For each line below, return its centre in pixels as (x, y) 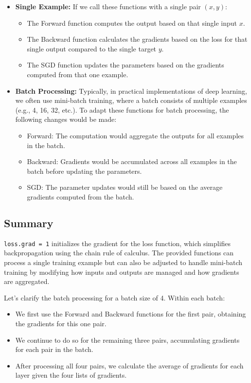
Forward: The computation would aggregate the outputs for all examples (135, 135)
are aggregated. (27, 281)
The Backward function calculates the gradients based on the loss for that (137, 39)
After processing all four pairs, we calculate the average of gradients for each (129, 365)
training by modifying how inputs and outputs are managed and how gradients (122, 272)
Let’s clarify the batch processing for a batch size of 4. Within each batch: (115, 297)
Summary (29, 223)
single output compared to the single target (92, 48)
